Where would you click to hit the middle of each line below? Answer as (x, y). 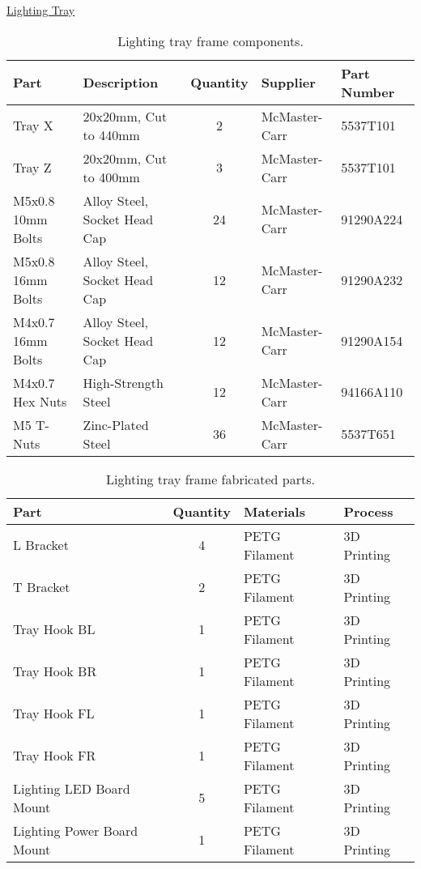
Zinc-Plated (116, 424)
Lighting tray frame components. (210, 40)
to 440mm (111, 134)
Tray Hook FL (54, 714)
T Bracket (42, 587)
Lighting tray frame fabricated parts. (210, 479)
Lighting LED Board (72, 788)
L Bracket (41, 545)
